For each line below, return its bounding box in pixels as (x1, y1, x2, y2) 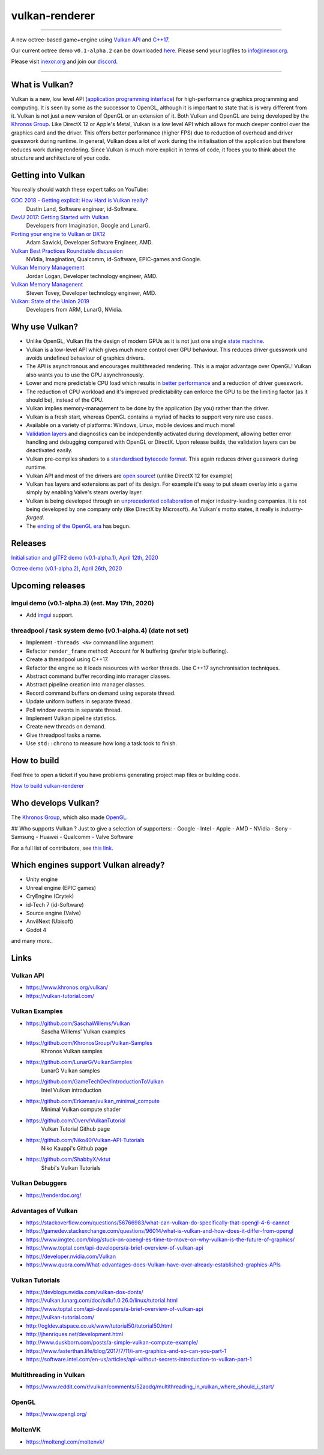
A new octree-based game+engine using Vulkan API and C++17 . (11, 36, 170, 43)
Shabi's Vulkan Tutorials (41, 1164, 101, 1171)
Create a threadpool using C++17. (26, 656, 109, 663)
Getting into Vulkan (11, 170, 85, 180)
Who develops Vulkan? (11, 798, 100, 808)
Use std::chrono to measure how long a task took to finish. (26, 740, 177, 747)
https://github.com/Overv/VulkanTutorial (26, 1117, 126, 1124)
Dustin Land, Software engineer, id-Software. (26, 205, 138, 213)
